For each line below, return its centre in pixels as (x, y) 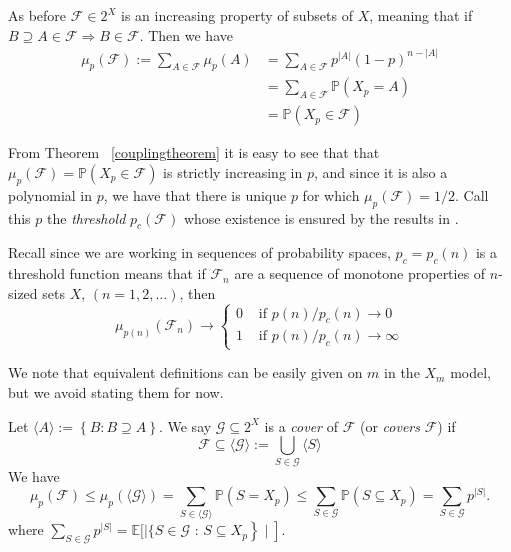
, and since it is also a (380, 171)
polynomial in (50, 194)
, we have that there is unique (195, 194)
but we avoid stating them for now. (116, 392)
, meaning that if (421, 15)
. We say (185, 425)
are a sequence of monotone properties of (360, 273)
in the (402, 372)
